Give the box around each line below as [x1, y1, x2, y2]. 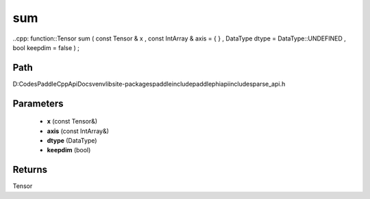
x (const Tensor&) [47, 117, 98, 126]
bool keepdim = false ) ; [12, 43, 80, 51]
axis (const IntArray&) [47, 127, 110, 135]
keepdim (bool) [47, 146, 91, 154]
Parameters [12, 97, 64, 109]
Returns [12, 164, 48, 176]
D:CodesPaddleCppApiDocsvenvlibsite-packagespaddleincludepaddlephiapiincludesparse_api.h [12, 80, 286, 88]
